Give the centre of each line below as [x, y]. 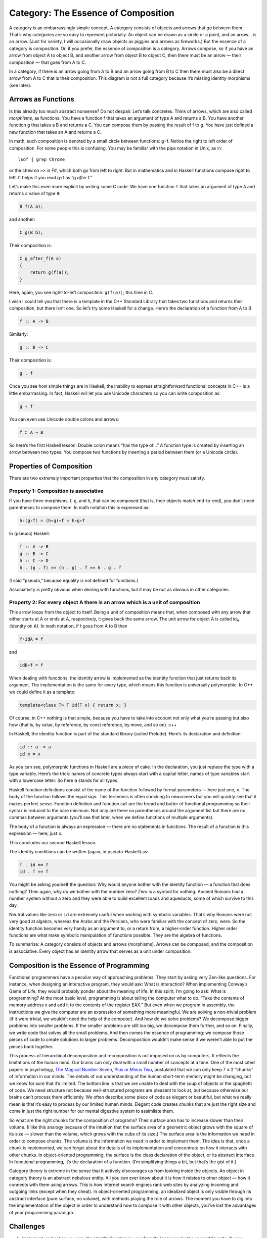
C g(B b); [31, 232]
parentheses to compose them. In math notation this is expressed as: [80, 508]
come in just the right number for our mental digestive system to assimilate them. [92, 1111]
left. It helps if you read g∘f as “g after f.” [51, 177]
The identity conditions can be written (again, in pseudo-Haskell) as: [79, 851]
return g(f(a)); [49, 273]
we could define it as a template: [42, 692]
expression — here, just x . [36, 833]
